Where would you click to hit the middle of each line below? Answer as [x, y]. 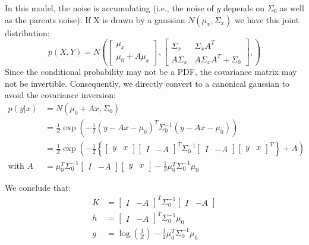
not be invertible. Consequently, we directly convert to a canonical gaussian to [147, 83]
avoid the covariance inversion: [60, 95]
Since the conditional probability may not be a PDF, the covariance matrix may [151, 72]
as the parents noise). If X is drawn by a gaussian [95, 19]
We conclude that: [38, 188]
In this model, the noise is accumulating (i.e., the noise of [109, 8]
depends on [244, 8]
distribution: [27, 32]
